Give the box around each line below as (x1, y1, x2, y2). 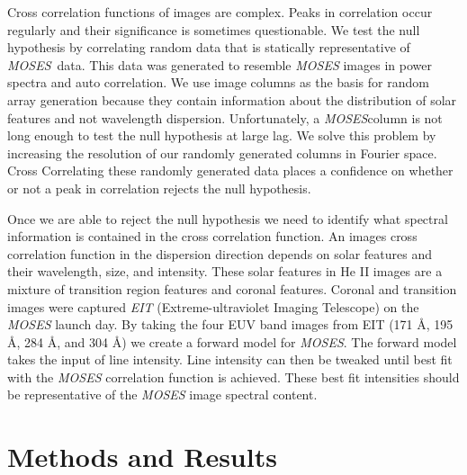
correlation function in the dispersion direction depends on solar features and (7, 244, 433, 263)
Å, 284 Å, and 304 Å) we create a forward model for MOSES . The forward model (7, 332, 457, 351)
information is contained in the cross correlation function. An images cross (7, 227, 418, 246)
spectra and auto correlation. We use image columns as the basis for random (7, 73, 429, 92)
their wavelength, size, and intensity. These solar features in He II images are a (7, 262, 443, 281)
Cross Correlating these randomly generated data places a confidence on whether (7, 161, 454, 180)
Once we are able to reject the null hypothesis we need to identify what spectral (7, 209, 448, 228)
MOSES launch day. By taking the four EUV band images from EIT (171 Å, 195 (7, 315, 454, 334)
